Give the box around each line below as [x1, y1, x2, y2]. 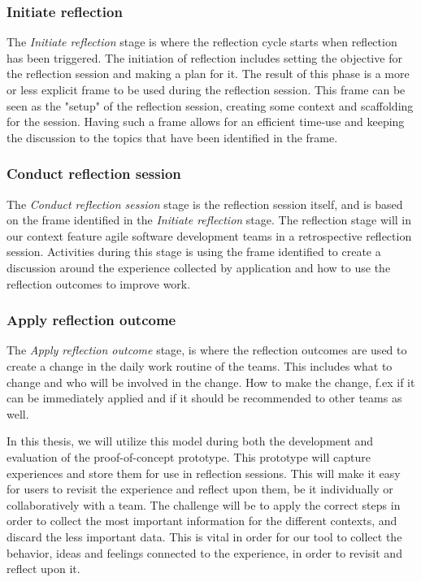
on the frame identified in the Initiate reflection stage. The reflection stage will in [7, 211, 412, 228]
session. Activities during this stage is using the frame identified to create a [7, 243, 381, 260]
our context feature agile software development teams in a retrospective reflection [7, 227, 412, 244]
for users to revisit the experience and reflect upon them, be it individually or [7, 480, 393, 497]
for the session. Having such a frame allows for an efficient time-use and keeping [7, 113, 405, 130]
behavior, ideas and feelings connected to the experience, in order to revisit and [7, 544, 402, 561]
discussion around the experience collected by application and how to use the [7, 258, 391, 276]
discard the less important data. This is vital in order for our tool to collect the [7, 528, 402, 545]
